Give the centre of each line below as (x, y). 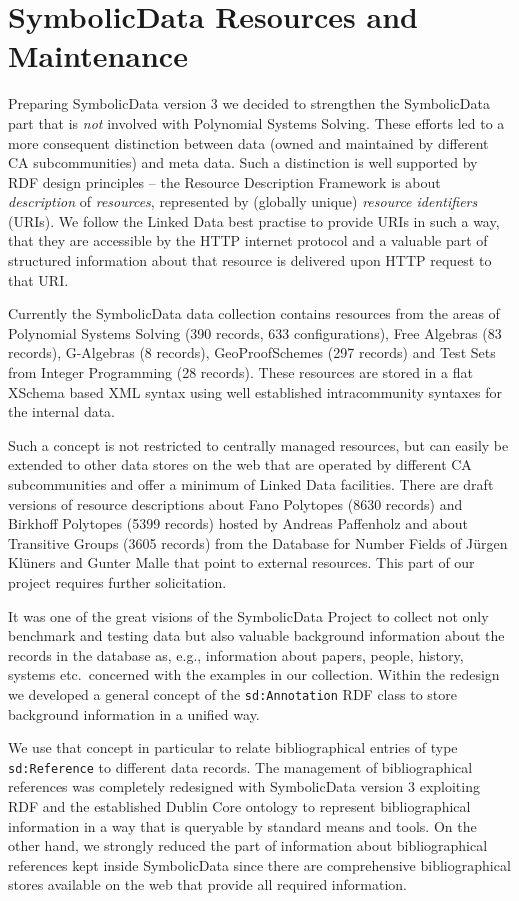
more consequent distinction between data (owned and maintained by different (248, 142)
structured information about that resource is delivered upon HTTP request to (250, 260)
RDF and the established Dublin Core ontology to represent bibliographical (239, 806)
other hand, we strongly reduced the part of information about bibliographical (248, 845)
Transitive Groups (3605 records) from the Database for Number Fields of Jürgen (258, 542)
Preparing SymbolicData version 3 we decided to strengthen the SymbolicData (249, 103)
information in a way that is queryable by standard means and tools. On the (242, 825)
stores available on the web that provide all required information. (207, 884)
